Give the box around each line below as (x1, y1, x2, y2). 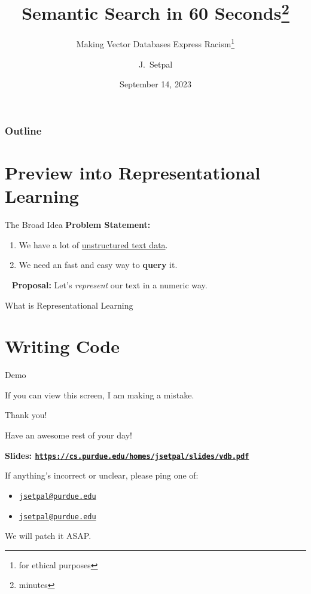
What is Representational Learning (5, 298, 133, 311)
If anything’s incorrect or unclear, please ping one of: (5, 469, 199, 482)
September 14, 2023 (120, 78, 191, 90)
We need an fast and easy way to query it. (19, 258, 178, 271)
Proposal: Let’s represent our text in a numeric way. (11, 278, 208, 291)
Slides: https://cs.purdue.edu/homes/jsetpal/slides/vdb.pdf (5, 449, 249, 461)
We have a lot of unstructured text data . (19, 238, 168, 251)
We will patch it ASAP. (5, 529, 92, 542)
